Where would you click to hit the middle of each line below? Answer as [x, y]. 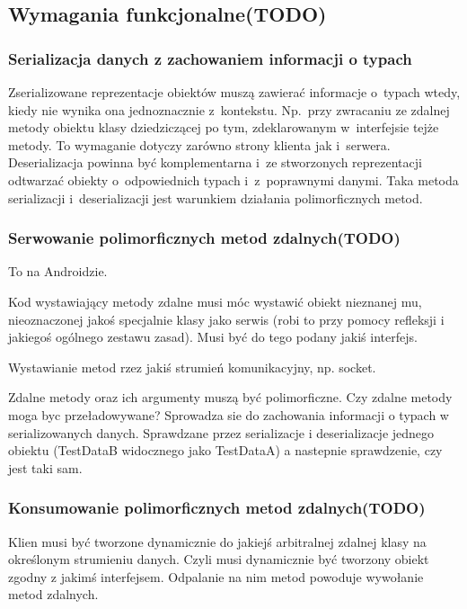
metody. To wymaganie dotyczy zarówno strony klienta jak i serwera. [199, 144]
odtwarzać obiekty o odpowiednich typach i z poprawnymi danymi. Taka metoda [233, 179]
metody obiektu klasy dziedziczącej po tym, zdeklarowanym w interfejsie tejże [224, 127]
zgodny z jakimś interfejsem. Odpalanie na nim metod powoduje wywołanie [216, 576]
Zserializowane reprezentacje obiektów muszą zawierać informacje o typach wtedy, [234, 92]
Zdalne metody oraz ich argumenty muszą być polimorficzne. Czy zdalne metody [230, 397]
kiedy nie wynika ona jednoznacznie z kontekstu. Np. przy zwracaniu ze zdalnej [229, 109]
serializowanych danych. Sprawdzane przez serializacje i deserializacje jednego [221, 432]
